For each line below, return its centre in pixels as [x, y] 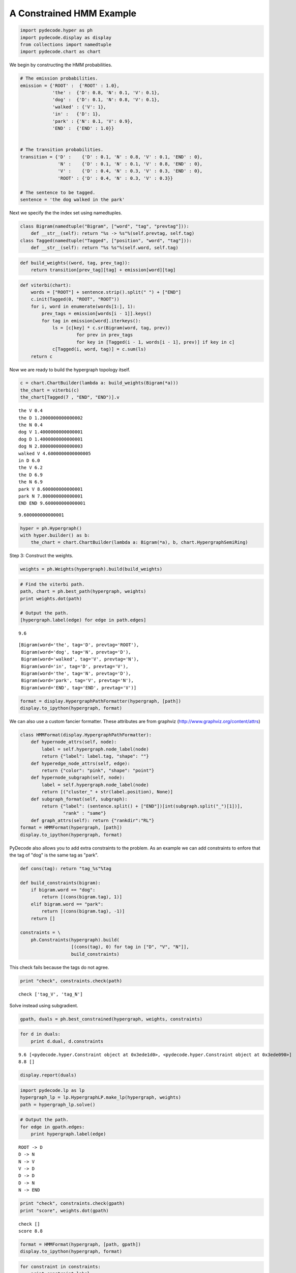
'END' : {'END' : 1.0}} [83, 128]
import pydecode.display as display [66, 37]
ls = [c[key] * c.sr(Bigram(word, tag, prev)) [111, 328]
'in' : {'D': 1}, [77, 114]
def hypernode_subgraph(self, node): [78, 778]
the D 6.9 [31, 475]
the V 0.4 [31, 411]
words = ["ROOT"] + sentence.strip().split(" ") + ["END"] [106, 292]
